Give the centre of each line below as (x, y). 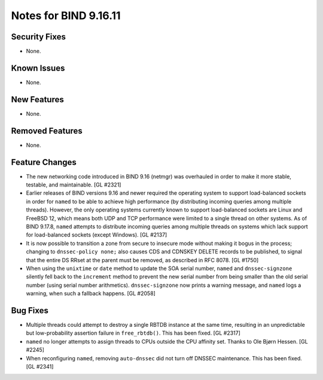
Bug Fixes (30, 310)
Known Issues (38, 68)
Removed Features (47, 131)
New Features (37, 99)
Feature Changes (44, 162)
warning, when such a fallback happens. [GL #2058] (91, 293)
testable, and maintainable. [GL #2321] (74, 185)
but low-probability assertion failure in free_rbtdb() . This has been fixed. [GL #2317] (133, 333)
